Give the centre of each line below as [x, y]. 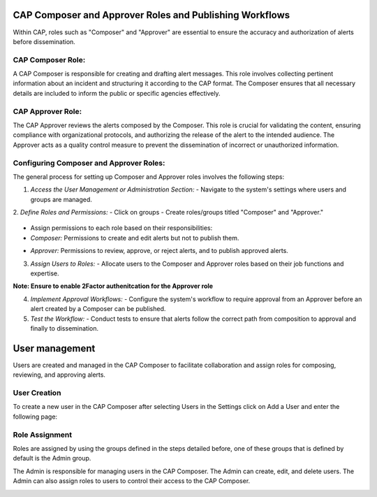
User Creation [37, 393]
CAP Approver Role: [47, 111]
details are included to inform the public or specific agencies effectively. [117, 93]
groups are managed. [61, 199]
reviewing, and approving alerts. [59, 375]
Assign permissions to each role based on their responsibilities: [121, 228]
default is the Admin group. [52, 459]
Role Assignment [43, 435]
